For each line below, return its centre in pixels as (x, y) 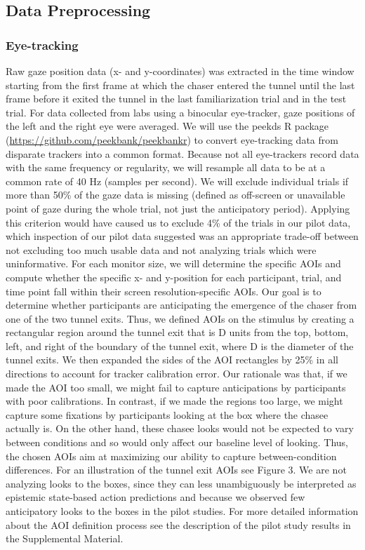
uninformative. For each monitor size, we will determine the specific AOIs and (173, 263)
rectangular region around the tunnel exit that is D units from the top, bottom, (177, 332)
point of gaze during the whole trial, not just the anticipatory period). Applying (178, 208)
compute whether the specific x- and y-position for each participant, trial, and (174, 277)
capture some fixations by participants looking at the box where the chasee (167, 414)
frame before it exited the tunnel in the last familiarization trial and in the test (176, 99)
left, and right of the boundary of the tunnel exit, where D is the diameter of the (180, 346)
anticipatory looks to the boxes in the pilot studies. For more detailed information (182, 511)
